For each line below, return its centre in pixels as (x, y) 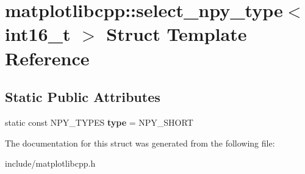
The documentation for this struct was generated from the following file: (140, 143)
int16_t (38, 34)
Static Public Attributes (83, 97)
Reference (47, 58)
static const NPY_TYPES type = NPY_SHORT (99, 122)
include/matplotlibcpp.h (50, 163)
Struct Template (177, 34)
